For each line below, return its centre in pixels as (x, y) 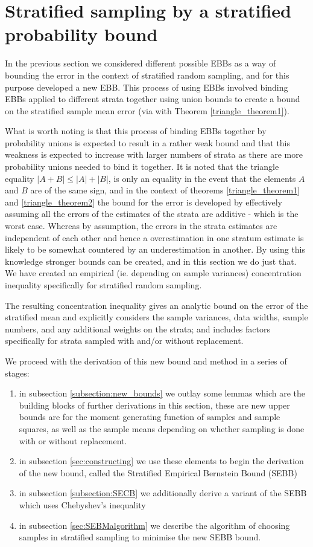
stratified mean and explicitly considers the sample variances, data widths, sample (156, 317)
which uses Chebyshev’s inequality (82, 504)
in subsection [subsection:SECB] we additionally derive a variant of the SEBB (163, 493)
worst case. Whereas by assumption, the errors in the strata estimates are (141, 226)
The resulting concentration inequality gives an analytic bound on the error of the (156, 305)
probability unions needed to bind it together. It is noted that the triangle (142, 167)
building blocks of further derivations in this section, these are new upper (154, 405)
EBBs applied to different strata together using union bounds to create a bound (153, 99)
